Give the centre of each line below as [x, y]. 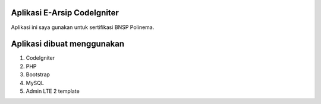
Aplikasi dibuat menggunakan [68, 44]
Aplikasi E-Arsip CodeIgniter [65, 13]
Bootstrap [38, 74]
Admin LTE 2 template [53, 91]
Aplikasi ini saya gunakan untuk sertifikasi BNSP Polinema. [83, 27]
